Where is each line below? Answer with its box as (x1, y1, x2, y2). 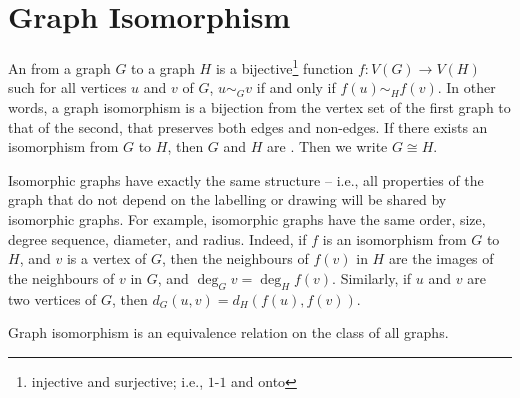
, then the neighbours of (162, 248, 309, 269)
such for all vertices (8, 77, 127, 98)
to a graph (131, 57, 195, 78)
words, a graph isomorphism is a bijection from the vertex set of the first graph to (8, 96, 511, 117)
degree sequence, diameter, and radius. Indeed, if (8, 228, 307, 249)
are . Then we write (267, 136, 388, 157)
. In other (437, 77, 496, 98)
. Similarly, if (332, 267, 412, 288)
